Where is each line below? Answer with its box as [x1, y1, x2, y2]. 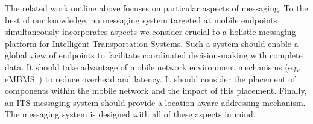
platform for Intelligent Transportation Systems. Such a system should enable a [5, 37, 299, 49]
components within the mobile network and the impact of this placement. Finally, [5, 84, 307, 97]
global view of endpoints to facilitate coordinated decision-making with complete [5, 49, 303, 61]
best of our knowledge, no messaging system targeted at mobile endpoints [5, 13, 277, 26]
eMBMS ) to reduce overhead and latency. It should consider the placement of [5, 72, 296, 85]
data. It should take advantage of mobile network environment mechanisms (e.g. [5, 60, 301, 73]
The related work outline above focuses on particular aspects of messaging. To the [5, 2, 308, 14]
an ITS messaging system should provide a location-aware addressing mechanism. [5, 96, 306, 108]
